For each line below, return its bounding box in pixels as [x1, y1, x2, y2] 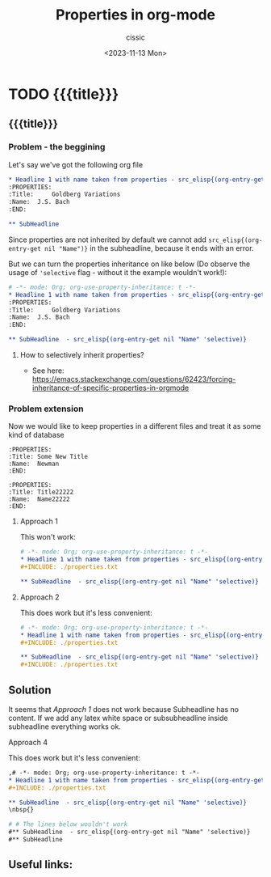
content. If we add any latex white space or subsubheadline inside [8, 713, 228, 722]
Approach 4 [8, 737, 48, 747]
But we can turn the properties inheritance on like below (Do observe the [8, 259, 251, 269]
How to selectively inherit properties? [19, 350, 144, 359]
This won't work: [19, 532, 77, 542]
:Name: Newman [8, 460, 60, 468]
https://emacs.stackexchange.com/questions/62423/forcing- [31, 375, 236, 383]
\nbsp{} [8, 806, 35, 814]
